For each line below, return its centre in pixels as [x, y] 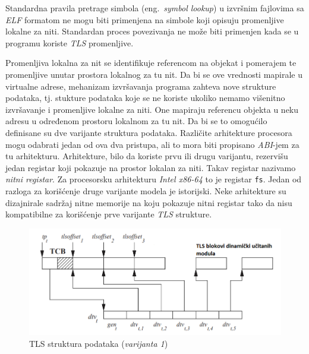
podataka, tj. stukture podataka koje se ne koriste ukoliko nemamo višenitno [145, 98]
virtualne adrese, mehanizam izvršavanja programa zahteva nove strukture [141, 86]
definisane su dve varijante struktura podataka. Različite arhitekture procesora [149, 132]
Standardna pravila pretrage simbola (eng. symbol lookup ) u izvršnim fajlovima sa [155, 8]
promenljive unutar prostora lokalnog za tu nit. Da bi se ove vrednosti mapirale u [154, 74]
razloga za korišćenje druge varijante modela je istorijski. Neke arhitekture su [146, 190]
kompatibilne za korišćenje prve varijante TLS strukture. [109, 214]
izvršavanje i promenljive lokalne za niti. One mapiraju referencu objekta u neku [152, 109]
